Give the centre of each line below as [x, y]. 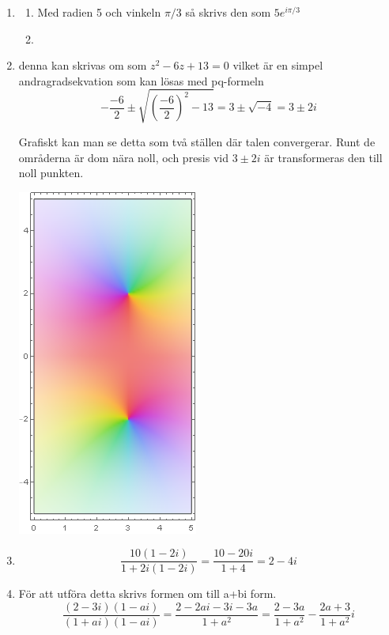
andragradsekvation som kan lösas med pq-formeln [141, 80]
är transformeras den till [323, 157]
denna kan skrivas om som [83, 65]
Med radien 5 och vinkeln [99, 12]
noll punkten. [51, 173]
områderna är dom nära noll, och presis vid [123, 157]
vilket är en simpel [278, 65]
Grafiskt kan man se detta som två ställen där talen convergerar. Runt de [197, 141]
